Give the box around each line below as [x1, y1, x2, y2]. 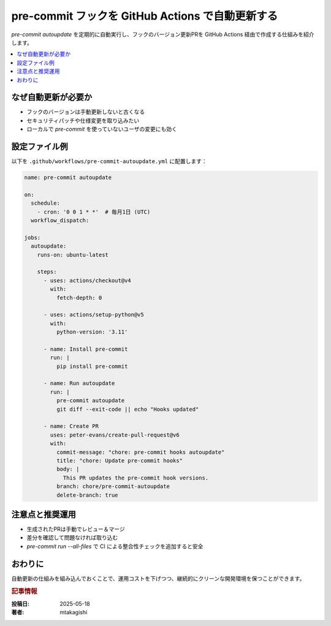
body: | [56, 466, 80, 473]
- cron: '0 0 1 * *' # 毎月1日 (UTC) [37, 208, 151, 215]
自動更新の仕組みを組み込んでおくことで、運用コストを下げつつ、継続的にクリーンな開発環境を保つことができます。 [11, 574, 305, 582]
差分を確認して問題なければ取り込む [26, 534, 118, 541]
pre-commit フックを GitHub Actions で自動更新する [11, 9, 278, 23]
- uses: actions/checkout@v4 [44, 277, 131, 284]
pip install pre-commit [56, 362, 128, 370]
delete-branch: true [56, 491, 119, 498]
